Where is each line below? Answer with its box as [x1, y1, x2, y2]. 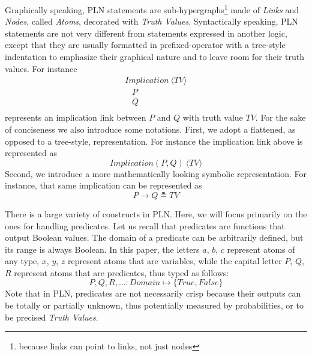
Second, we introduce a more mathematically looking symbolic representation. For [5, 167, 307, 180]
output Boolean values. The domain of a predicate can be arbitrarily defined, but [5, 231, 304, 244]
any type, [5, 255, 40, 267]
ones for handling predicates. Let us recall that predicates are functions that [5, 219, 285, 232]
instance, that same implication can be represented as [5, 179, 202, 192]
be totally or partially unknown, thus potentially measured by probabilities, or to [5, 299, 304, 312]
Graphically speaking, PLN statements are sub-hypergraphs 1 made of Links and [5, 2, 299, 16]
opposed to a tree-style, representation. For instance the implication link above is [5, 134, 303, 147]
